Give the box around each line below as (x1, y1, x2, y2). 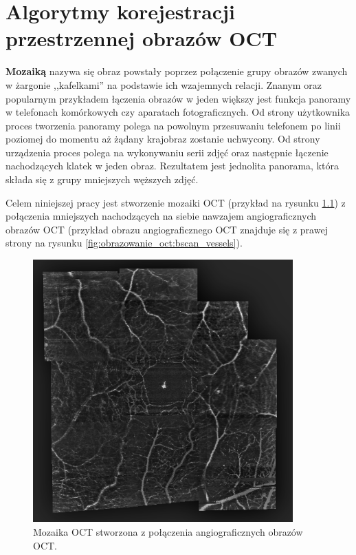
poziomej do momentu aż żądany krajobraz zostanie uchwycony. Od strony (5, 132, 320, 146)
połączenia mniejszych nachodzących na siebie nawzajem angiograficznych (5, 209, 317, 223)
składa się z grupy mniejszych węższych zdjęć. (5, 172, 199, 187)
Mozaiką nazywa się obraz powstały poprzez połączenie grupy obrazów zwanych (5, 64, 348, 78)
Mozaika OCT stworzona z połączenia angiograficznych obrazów (33, 524, 303, 538)
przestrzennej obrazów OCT (5, 24, 278, 52)
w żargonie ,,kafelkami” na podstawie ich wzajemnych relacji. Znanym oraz (5, 77, 322, 92)
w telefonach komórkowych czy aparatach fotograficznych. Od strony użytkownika (5, 105, 351, 119)
